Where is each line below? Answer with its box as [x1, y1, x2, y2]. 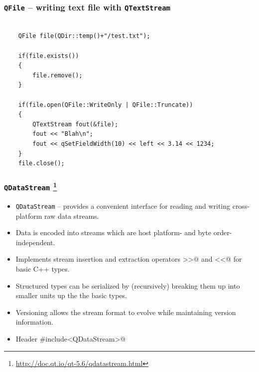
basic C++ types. [15, 263, 70, 274]
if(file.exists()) [18, 52, 79, 59]
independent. [15, 237, 55, 247]
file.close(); [18, 160, 65, 167]
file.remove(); [32, 71, 83, 79]
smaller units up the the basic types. [15, 290, 127, 301]
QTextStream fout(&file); [32, 120, 119, 128]
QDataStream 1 [4, 179, 57, 192]
